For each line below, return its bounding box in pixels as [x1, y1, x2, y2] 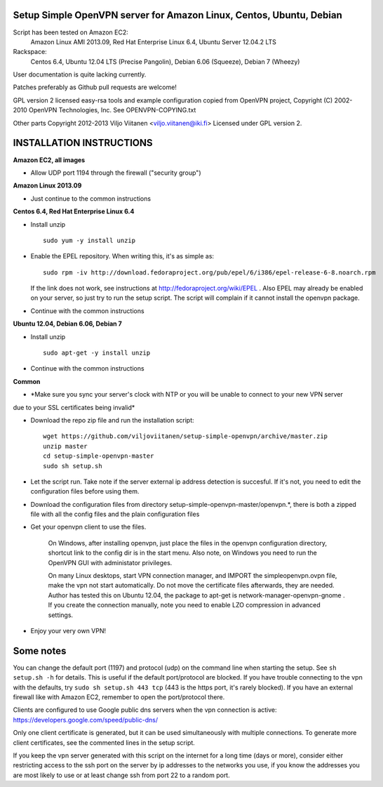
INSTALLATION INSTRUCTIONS [13, 137, 154, 149]
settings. [48, 611, 74, 619]
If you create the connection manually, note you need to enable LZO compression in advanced [48, 601, 321, 609]
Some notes [13, 644, 67, 656]
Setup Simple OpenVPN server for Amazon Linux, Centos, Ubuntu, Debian [13, 9, 343, 21]
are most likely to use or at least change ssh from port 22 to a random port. [13, 771, 231, 779]
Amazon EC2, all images [13, 155, 86, 164]
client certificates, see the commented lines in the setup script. [13, 738, 196, 747]
